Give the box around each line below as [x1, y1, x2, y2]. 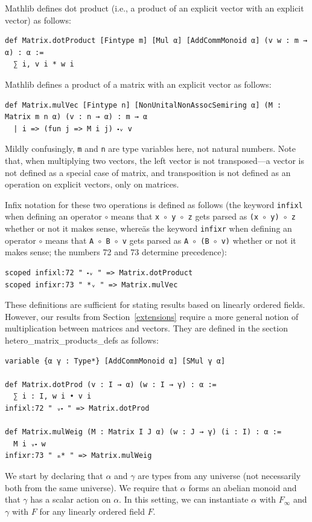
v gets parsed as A [122, 233, 189, 246]
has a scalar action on [30, 493, 111, 506]
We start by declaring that [5, 469, 103, 481]
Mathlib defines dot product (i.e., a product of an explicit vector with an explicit [5, 2, 304, 14]
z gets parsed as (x [188, 210, 259, 223]
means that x [110, 210, 160, 223]
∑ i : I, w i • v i [13, 392, 92, 401]
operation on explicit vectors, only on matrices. [5, 178, 179, 191]
